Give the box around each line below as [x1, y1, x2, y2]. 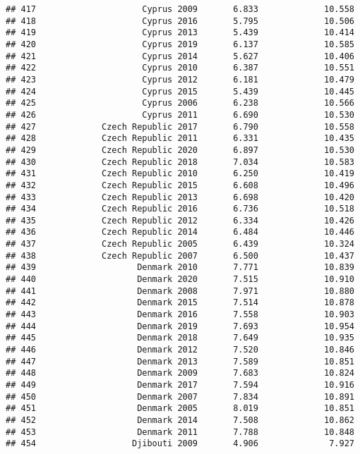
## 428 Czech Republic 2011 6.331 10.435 [6, 133, 354, 144]
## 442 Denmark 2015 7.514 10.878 [6, 297, 354, 308]
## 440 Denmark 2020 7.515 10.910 [6, 274, 354, 285]
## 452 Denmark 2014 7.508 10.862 [6, 415, 354, 425]
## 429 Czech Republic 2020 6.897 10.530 [6, 145, 354, 155]
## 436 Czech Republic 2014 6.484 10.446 [6, 227, 354, 238]
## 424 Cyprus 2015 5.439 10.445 [6, 86, 354, 97]
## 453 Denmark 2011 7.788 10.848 [6, 427, 354, 437]
